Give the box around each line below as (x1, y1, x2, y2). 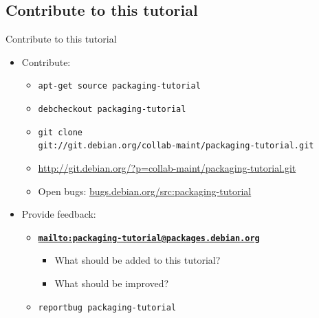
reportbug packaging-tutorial (38, 302, 177, 313)
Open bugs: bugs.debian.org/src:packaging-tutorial (38, 183, 252, 198)
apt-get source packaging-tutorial (38, 81, 201, 91)
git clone (38, 127, 83, 137)
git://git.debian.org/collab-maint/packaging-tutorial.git (38, 141, 314, 151)
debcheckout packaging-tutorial (38, 104, 186, 115)
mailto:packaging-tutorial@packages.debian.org (38, 233, 260, 243)
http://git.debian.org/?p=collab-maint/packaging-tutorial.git (38, 161, 296, 175)
